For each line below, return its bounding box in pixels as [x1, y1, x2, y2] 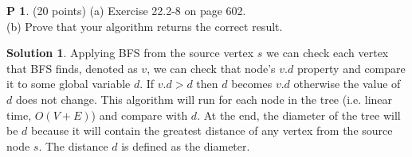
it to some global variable [6, 75, 131, 92]
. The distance [38, 137, 108, 154]
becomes [231, 75, 273, 92]
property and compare [296, 59, 406, 76]
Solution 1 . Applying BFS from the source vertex [6, 44, 254, 61]
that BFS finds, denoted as [6, 59, 138, 76]
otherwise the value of [293, 75, 401, 92]
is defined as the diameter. [121, 137, 250, 154]
